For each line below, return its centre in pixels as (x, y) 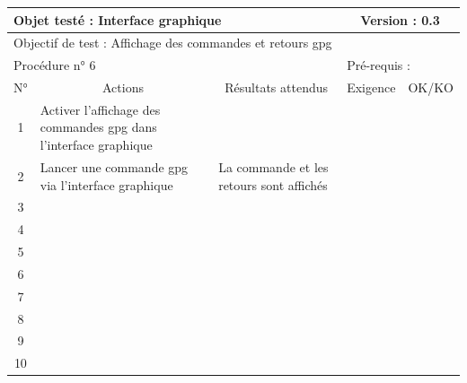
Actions (123, 87)
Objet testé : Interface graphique (118, 19)
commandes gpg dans (98, 127)
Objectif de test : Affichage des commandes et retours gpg (173, 43)
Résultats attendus (277, 87)
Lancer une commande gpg (114, 166)
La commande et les (273, 166)
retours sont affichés (273, 184)
